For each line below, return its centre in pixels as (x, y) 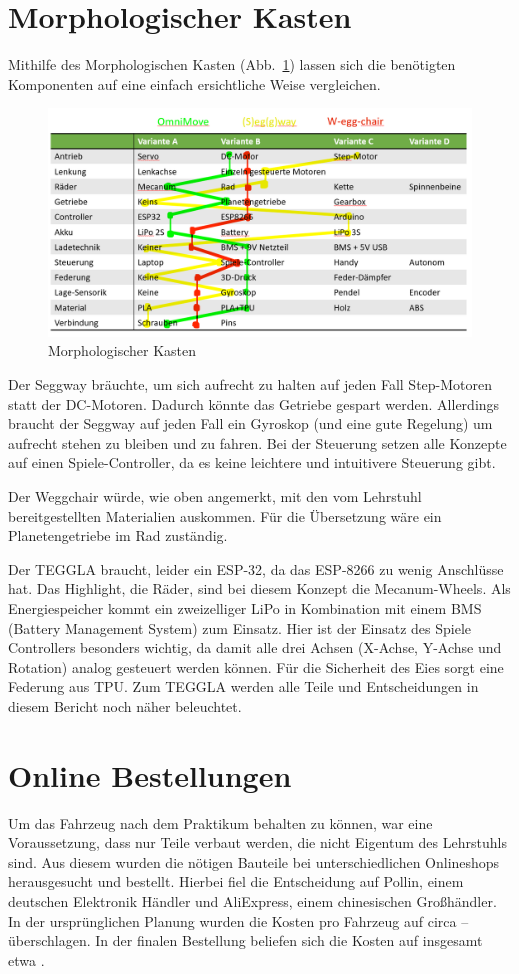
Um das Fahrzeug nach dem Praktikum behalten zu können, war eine (220, 822)
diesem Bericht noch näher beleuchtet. (125, 705)
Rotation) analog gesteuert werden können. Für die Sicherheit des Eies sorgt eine (256, 666)
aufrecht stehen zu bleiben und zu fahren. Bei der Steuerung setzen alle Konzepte (257, 442)
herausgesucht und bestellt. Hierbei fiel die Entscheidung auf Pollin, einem (236, 881)
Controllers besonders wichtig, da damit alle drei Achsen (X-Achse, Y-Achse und (255, 647)
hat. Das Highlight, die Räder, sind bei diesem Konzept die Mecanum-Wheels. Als (259, 588)
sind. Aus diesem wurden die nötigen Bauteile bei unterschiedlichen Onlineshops (254, 861)
